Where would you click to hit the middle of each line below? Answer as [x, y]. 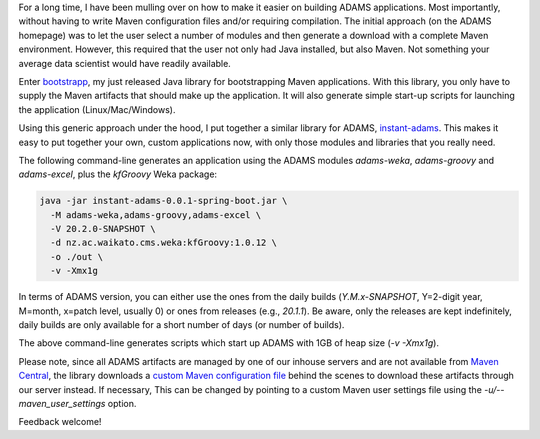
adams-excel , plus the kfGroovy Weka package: [118, 174]
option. [122, 403]
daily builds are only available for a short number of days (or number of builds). [181, 324]
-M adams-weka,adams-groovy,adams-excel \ [156, 214]
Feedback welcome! [60, 422]
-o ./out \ [77, 256]
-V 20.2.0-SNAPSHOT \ [103, 229]
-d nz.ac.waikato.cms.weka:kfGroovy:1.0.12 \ [163, 243]
